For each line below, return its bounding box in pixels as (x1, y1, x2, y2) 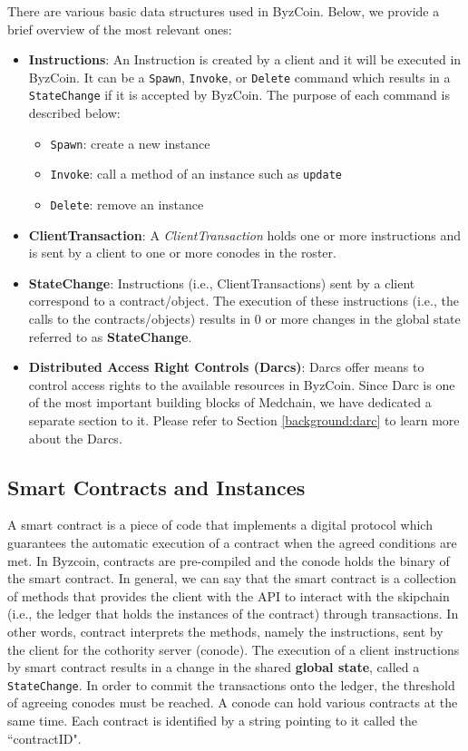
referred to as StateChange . (28, 327, 192, 346)
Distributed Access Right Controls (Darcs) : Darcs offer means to (28, 357, 424, 376)
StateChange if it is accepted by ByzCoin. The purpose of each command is (28, 85, 450, 104)
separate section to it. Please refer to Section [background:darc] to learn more (28, 411, 460, 429)
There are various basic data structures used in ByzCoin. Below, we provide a (7, 2, 440, 20)
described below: (28, 103, 121, 122)
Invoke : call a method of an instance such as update (50, 164, 342, 183)
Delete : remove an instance (50, 195, 204, 213)
